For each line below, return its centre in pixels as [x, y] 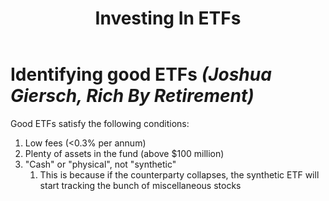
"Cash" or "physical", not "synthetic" [100, 164]
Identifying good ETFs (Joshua [141, 74]
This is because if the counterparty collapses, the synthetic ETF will [179, 174]
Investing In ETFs [168, 18]
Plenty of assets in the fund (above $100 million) [124, 153]
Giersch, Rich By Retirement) [132, 96]
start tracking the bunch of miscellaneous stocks [140, 185]
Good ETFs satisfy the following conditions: [100, 123]
